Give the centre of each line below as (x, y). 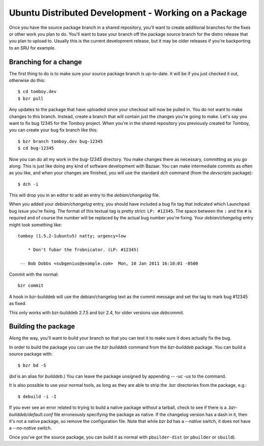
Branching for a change (45, 62)
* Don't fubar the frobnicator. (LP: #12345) (83, 249)
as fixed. (18, 304)
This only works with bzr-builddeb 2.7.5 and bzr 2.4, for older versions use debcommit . (97, 312)
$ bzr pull (31, 98)
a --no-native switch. (31, 428)
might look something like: (35, 225)
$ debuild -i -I (37, 396)
